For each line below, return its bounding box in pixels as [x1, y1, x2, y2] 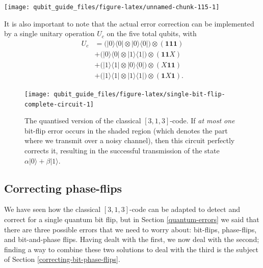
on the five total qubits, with [107, 28, 197, 39]
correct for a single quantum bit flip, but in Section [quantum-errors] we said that [4, 214, 259, 225]
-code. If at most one [170, 115, 235, 126]
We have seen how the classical [4, 204, 101, 215]
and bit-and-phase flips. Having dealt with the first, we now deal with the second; [4, 234, 259, 245]
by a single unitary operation [4, 28, 95, 39]
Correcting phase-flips [4, 180, 122, 196]
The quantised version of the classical [24, 115, 141, 126]
